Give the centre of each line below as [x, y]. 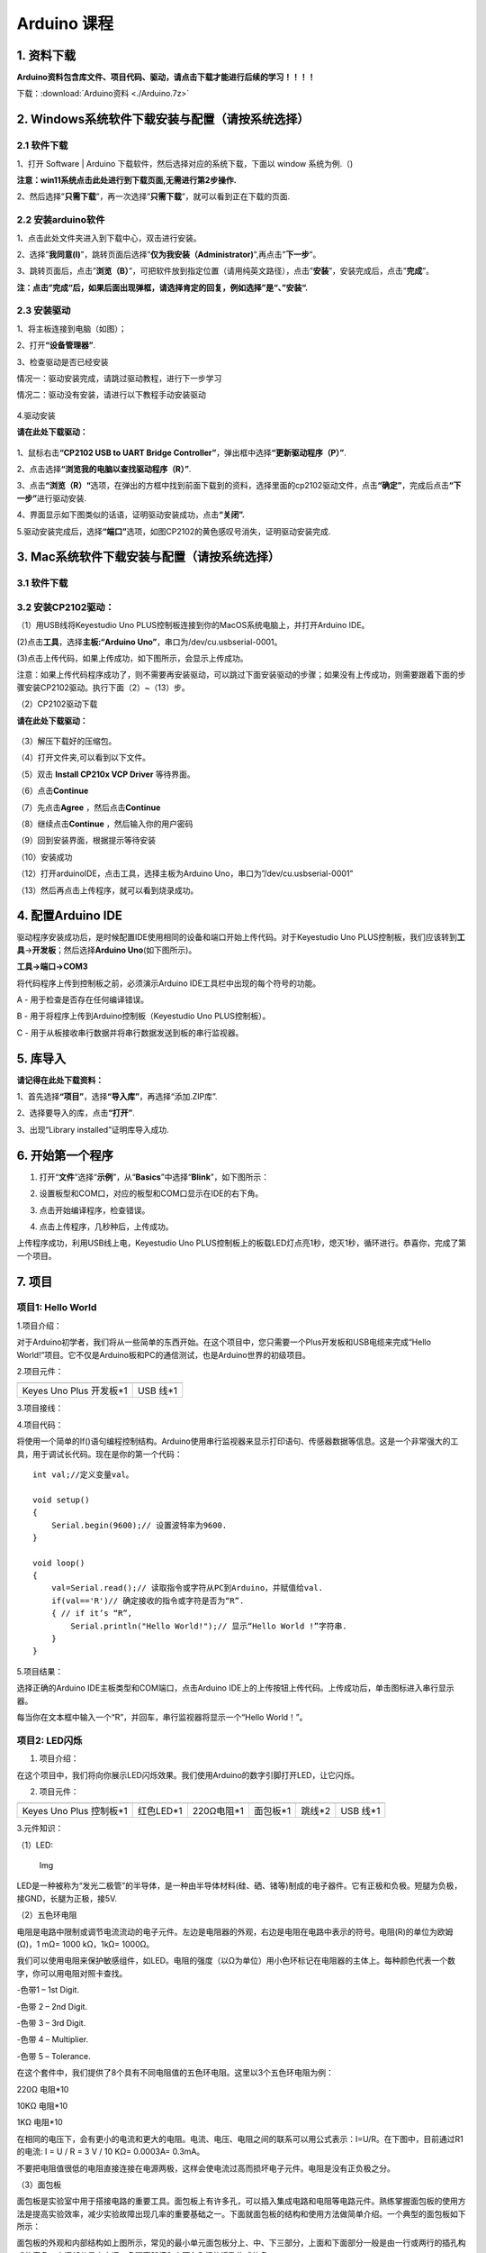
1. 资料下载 [46, 55]
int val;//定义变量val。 [83, 1474]
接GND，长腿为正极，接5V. [67, 1898]
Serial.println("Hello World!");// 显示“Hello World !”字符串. [209, 1626]
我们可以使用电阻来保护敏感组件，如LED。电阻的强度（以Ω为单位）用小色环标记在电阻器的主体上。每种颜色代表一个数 [236, 1961]
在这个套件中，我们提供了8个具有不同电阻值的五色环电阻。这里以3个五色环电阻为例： [175, 2073]
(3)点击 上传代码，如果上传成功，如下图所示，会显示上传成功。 [132, 659]
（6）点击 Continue [53, 791]
